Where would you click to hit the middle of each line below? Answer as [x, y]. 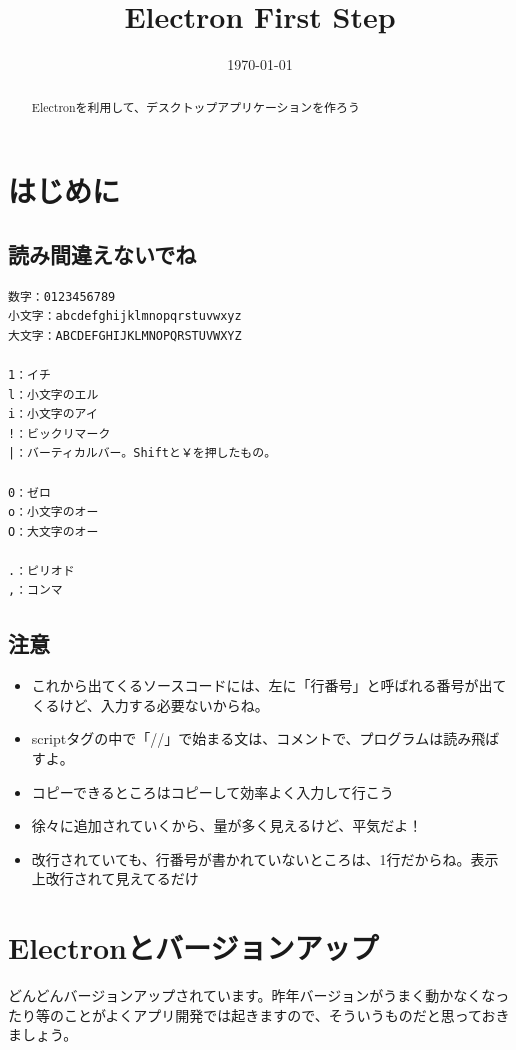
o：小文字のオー [53, 512]
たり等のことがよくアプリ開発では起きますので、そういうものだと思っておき [259, 1014]
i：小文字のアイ [53, 414]
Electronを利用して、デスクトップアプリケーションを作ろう [195, 106]
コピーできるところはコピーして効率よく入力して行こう [212, 791]
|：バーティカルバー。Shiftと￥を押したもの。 [142, 453]
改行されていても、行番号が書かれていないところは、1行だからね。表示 [265, 858]
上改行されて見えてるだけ [115, 878]
